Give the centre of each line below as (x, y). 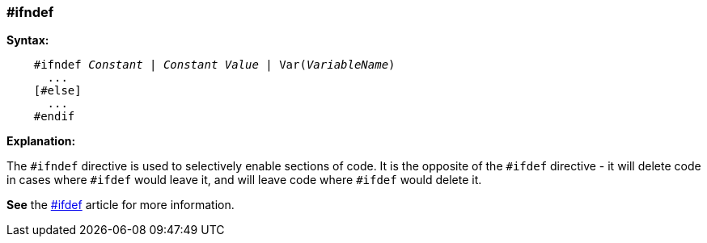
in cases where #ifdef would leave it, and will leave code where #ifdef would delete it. (244, 180)
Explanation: (41, 141)
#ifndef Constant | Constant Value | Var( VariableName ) (214, 65)
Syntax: (28, 40)
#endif (54, 117)
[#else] (57, 91)
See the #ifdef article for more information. (121, 205)
